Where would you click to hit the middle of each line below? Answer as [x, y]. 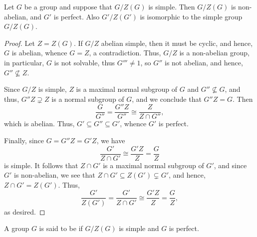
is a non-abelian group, [214, 53]
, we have [111, 140]
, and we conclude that [167, 99]
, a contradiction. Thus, [125, 53]
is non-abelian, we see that [55, 175]
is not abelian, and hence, [204, 62]
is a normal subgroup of [88, 99]
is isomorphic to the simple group [191, 16]
